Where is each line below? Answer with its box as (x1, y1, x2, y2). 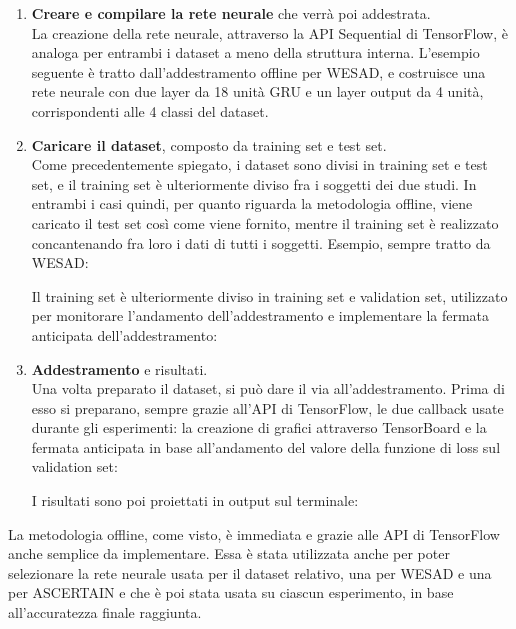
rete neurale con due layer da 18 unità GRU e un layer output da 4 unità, (31, 81, 484, 102)
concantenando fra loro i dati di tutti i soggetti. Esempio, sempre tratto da (31, 232, 491, 253)
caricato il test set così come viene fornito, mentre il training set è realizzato (31, 212, 499, 233)
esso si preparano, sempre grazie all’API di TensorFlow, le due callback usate (31, 397, 504, 418)
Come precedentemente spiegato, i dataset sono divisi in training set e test (31, 154, 488, 175)
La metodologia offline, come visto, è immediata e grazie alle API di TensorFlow (8, 523, 500, 544)
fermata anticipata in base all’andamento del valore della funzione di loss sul (31, 436, 501, 457)
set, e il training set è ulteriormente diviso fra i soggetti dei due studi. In (31, 173, 477, 194)
